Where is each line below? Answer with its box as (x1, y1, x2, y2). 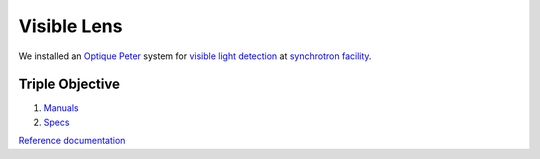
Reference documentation (18, 135, 126, 147)
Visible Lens (18, 15, 123, 37)
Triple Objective (18, 76, 120, 93)
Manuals (43, 102, 79, 114)
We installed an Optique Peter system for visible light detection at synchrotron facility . (18, 50, 372, 62)
